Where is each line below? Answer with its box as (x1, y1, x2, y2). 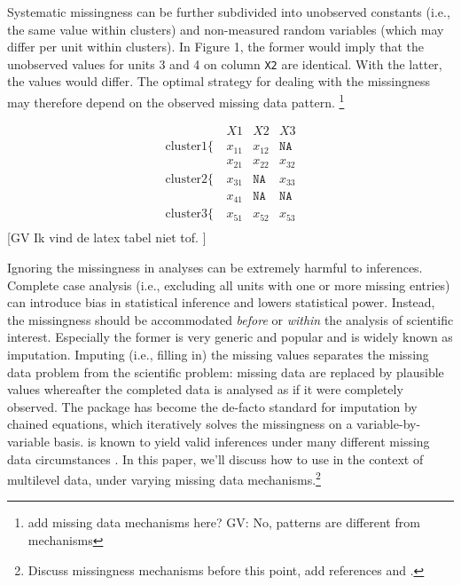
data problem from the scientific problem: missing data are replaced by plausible (7, 362, 444, 381)
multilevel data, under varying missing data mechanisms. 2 (7, 468, 321, 488)
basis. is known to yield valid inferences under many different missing (53, 431, 430, 450)
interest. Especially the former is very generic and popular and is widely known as (7, 328, 453, 346)
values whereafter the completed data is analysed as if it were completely (7, 380, 403, 399)
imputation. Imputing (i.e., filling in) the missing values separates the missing (7, 344, 429, 363)
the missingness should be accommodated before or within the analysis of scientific (7, 310, 454, 328)
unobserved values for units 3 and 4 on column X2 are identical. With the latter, (7, 54, 442, 73)
